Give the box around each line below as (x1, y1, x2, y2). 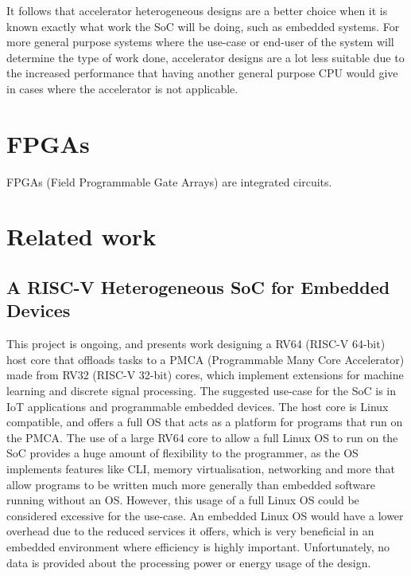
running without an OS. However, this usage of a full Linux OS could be (6, 492, 359, 508)
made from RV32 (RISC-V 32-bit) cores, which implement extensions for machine (6, 366, 404, 383)
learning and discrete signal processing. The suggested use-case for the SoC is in (6, 382, 397, 399)
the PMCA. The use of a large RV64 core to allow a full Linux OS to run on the (6, 429, 398, 445)
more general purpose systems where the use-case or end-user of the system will (6, 33, 394, 50)
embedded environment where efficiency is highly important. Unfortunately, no (6, 538, 390, 554)
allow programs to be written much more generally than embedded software (6, 476, 375, 492)
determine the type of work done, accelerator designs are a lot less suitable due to (6, 49, 405, 65)
